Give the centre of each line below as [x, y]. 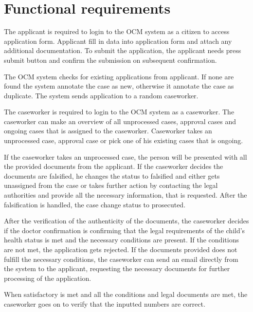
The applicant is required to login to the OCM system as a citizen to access [117, 31]
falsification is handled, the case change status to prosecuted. [95, 204]
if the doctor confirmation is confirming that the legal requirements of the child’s [125, 230]
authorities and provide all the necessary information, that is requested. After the [126, 195]
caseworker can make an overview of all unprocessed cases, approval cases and [120, 121]
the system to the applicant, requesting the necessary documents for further [117, 268]
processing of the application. [48, 278]
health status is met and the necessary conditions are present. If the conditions [121, 240]
